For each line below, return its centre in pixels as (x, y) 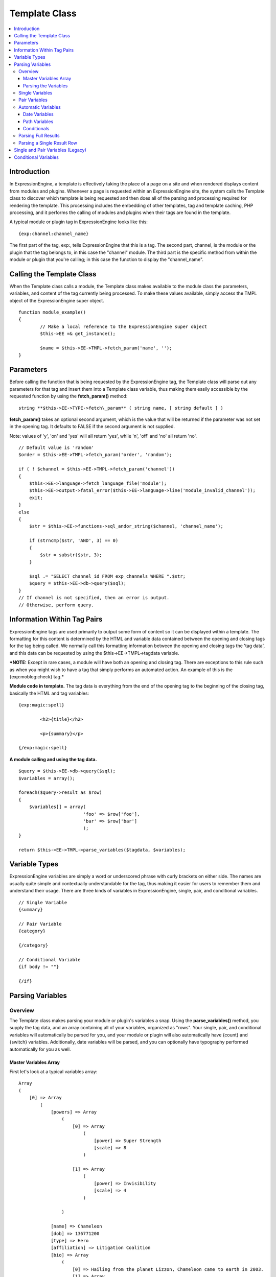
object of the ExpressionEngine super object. (57, 300)
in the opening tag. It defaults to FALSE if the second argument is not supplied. (92, 427)
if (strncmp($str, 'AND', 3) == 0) (74, 541)
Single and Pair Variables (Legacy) (50, 150)
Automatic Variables (40, 107)
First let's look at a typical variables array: (53, 1071)
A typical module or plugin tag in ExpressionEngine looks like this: (79, 222)
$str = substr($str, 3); (71, 555)
